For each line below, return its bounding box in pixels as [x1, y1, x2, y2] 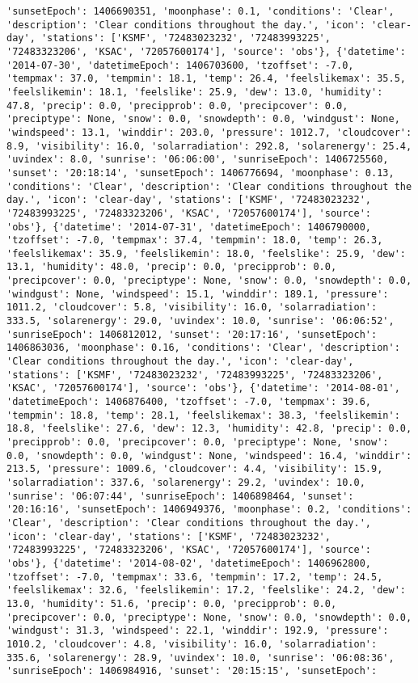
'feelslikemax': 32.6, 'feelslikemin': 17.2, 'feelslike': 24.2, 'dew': [6, 584, 406, 597]
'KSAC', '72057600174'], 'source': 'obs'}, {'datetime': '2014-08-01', [6, 382, 400, 394]
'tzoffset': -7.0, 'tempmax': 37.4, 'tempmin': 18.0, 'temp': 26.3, [6, 234, 383, 247]
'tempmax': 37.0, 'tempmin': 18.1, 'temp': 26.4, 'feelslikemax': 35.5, [6, 73, 406, 85]
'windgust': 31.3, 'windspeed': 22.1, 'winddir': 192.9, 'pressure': [6, 625, 389, 637]
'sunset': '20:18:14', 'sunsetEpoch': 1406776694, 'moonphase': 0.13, [6, 167, 395, 179]
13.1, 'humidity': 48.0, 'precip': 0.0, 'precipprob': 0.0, [6, 261, 337, 273]
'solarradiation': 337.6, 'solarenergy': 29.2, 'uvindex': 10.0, [6, 476, 365, 488]
